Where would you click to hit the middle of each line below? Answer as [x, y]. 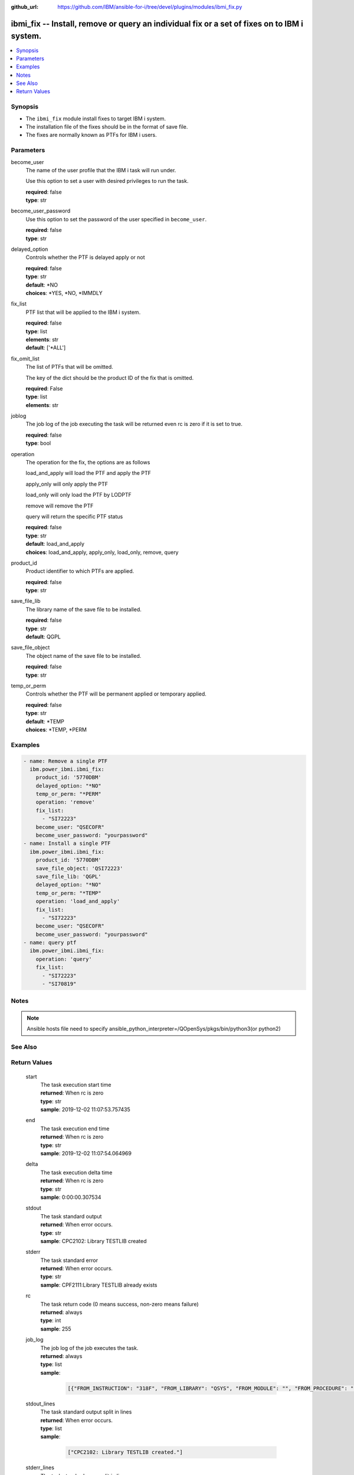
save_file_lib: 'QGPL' [68, 876]
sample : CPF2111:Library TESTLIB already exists [99, 1285]
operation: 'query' [64, 959]
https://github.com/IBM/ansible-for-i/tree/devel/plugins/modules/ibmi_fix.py [150, 7]
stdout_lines [40, 1404]
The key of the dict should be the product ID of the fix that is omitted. [110, 378]
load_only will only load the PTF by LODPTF [79, 495]
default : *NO [42, 285]
